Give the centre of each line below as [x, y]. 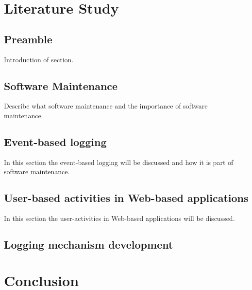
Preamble [28, 39]
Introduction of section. [39, 59]
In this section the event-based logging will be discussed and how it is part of [119, 162]
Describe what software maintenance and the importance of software [106, 106]
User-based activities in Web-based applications [126, 198]
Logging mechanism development [89, 245]
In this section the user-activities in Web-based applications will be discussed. [119, 218]
